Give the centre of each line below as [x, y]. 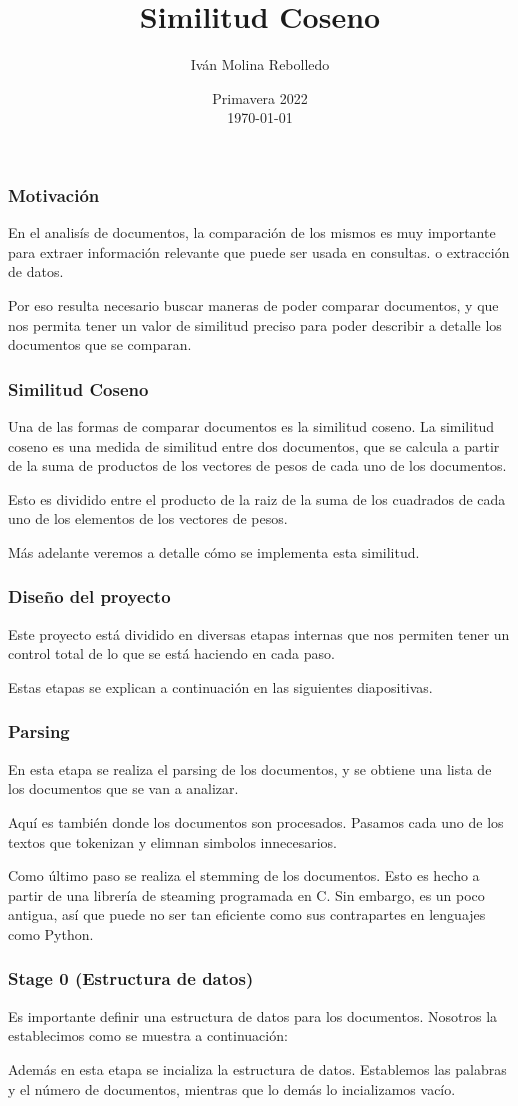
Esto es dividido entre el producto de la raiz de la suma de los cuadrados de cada [257, 498]
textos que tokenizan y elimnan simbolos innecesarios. [173, 841]
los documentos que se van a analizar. [123, 788]
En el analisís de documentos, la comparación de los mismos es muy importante [252, 232]
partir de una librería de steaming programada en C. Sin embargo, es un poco [246, 894]
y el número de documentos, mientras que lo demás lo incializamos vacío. [232, 1088]
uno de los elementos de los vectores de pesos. [148, 518]
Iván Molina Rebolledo [260, 64]
